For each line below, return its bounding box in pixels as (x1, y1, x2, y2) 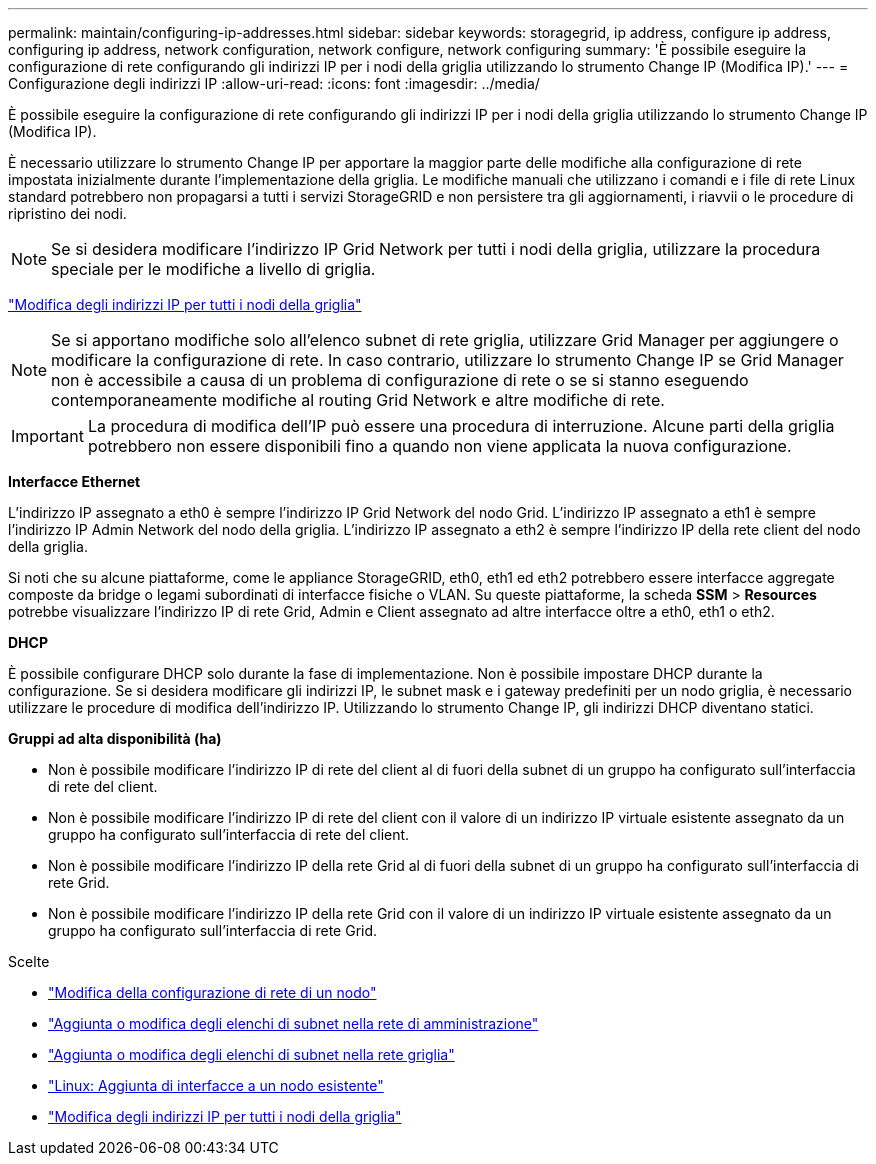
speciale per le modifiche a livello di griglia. (51, 259, 376, 279)
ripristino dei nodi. (8, 205, 127, 222)
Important (11, 426, 84, 446)
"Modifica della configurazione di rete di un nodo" (48, 984, 377, 1001)
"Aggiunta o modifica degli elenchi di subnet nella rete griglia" (48, 1046, 455, 1063)
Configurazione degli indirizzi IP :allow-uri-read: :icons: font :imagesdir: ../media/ (8, 75, 540, 92)
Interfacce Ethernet (8, 473, 141, 490)
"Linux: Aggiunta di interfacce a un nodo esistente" (48, 1077, 384, 1094)
